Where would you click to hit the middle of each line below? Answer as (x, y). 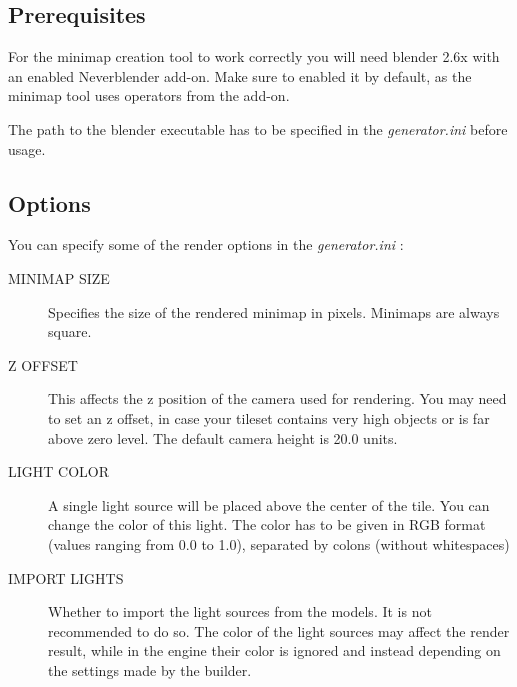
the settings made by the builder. (150, 669)
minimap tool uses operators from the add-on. (149, 95)
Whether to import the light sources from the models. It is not (240, 611)
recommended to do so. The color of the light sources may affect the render (279, 630)
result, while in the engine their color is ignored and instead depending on (274, 650)
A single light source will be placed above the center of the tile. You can (269, 504)
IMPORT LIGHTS (66, 577)
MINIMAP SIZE (59, 277)
